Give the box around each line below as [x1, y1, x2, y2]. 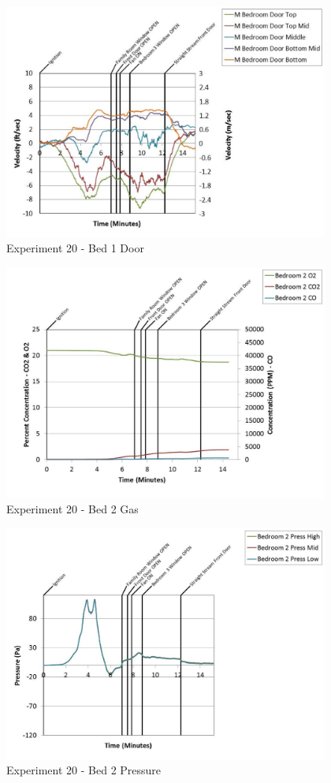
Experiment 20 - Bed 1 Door [6, 240, 144, 256]
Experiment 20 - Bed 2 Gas [6, 501, 139, 517]
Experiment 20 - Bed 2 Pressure [6, 762, 162, 778]
